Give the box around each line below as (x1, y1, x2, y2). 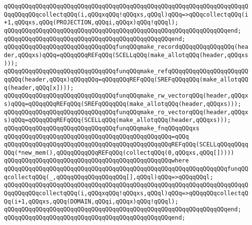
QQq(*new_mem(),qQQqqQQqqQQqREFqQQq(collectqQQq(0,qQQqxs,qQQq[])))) (4, 149, 234, 156)
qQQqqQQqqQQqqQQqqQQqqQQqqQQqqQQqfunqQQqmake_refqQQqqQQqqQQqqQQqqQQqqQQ (4, 68, 249, 75)
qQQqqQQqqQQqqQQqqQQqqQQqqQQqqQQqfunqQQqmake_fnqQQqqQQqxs (4, 124, 199, 132)
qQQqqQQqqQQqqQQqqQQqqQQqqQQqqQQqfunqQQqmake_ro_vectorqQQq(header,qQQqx (4, 108, 249, 116)
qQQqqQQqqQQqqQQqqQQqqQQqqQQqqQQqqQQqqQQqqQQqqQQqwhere (4, 157, 189, 164)
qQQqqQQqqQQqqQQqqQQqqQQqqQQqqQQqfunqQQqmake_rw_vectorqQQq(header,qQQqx (4, 92, 249, 100)
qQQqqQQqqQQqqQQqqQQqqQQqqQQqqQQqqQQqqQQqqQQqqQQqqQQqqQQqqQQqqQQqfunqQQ (4, 165, 249, 173)
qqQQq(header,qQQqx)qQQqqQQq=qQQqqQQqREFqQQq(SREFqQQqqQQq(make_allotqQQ (4, 76, 249, 83)
